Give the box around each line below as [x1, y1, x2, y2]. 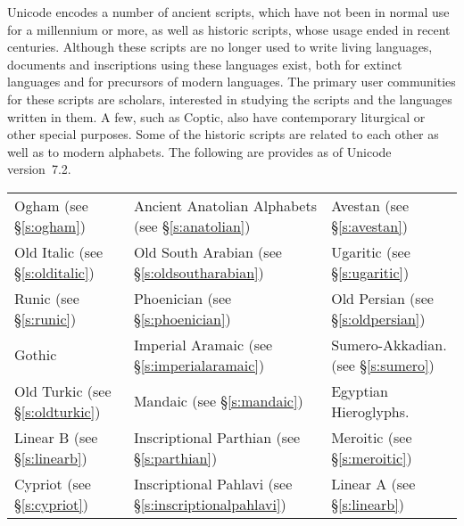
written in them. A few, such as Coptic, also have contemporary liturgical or [7, 107, 426, 126]
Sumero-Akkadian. [331, 333, 447, 355]
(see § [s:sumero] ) [331, 354, 435, 375]
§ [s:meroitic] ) [331, 447, 412, 468]
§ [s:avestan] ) [331, 215, 408, 236]
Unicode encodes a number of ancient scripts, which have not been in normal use [7, 3, 450, 21]
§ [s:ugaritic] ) [331, 261, 410, 283]
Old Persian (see [331, 287, 434, 308]
